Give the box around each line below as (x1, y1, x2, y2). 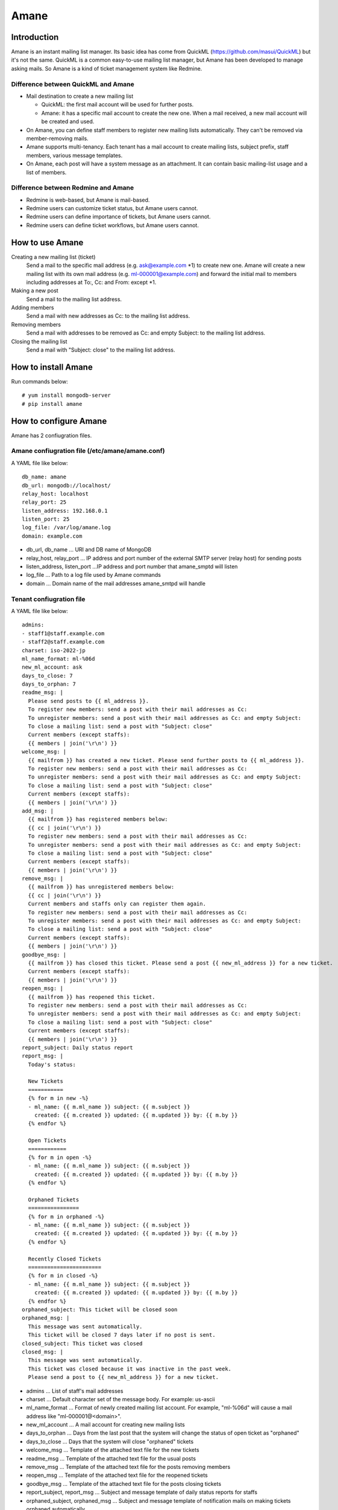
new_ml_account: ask (22, 664, 83, 670)
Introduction (11, 32, 59, 42)
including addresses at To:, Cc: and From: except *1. (26, 278, 157, 286)
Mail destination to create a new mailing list (26, 92, 134, 100)
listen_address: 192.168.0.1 (22, 507, 108, 514)
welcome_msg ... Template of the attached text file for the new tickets (26, 1447, 199, 1454)
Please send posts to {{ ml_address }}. (28, 698, 149, 704)
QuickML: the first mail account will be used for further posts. (41, 101, 194, 108)
